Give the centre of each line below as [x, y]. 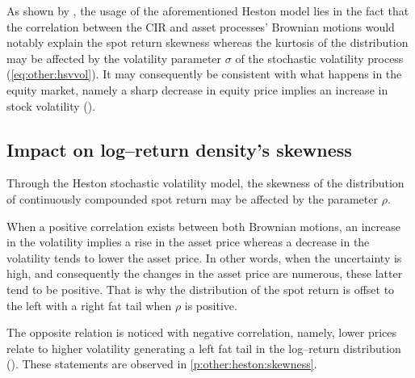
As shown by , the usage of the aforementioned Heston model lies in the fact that [208, 10]
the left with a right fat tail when [89, 305]
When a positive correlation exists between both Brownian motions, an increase [203, 226]
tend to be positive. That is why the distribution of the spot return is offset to [201, 289]
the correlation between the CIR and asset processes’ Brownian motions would [201, 26]
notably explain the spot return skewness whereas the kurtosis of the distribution [207, 42]
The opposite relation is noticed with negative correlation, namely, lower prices [202, 332]
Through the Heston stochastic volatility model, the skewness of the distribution [205, 183]
